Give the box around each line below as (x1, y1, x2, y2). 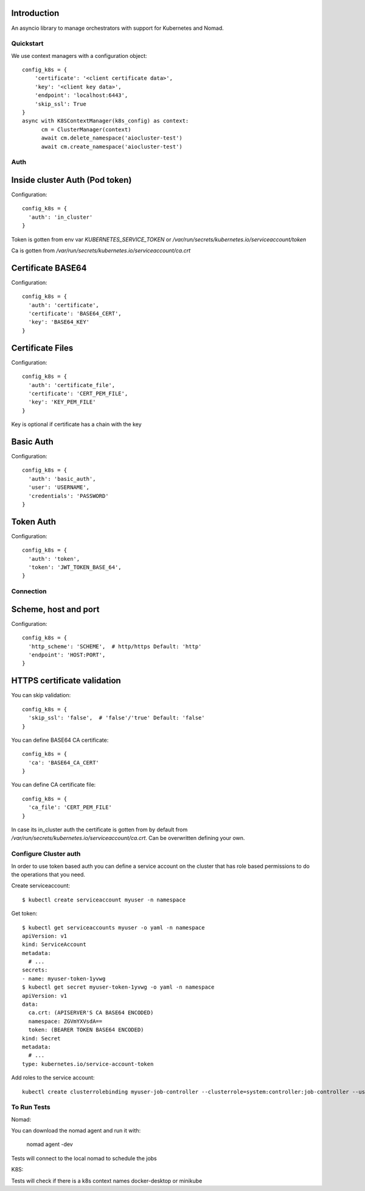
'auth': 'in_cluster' (28, 213, 93, 221)
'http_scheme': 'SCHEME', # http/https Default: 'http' (28, 643, 202, 650)
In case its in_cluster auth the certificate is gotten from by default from (11, 826, 188, 833)
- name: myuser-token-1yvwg (22, 975, 106, 982)
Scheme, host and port (11, 604, 100, 614)
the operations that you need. (11, 870, 85, 878)
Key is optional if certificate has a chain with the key (11, 421, 142, 428)
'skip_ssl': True (34, 101, 86, 107)
